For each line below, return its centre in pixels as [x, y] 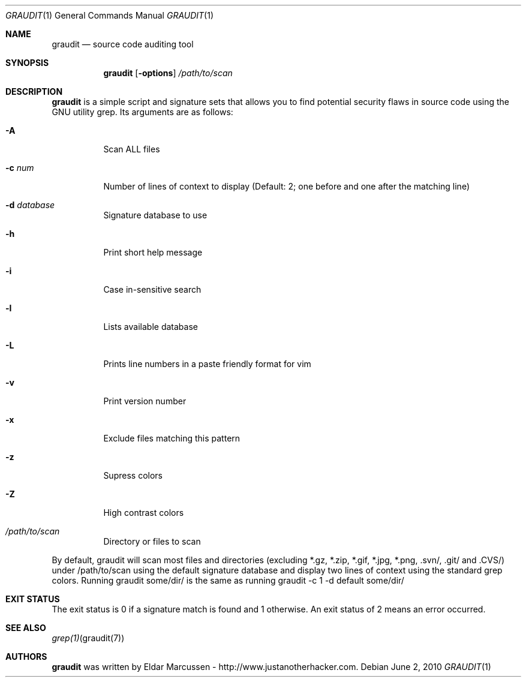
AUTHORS [26, 657]
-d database [30, 205]
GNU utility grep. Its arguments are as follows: [142, 112]
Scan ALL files [132, 149]
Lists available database [151, 327]
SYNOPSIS [27, 63]
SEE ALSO [26, 628]
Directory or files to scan [152, 541]
